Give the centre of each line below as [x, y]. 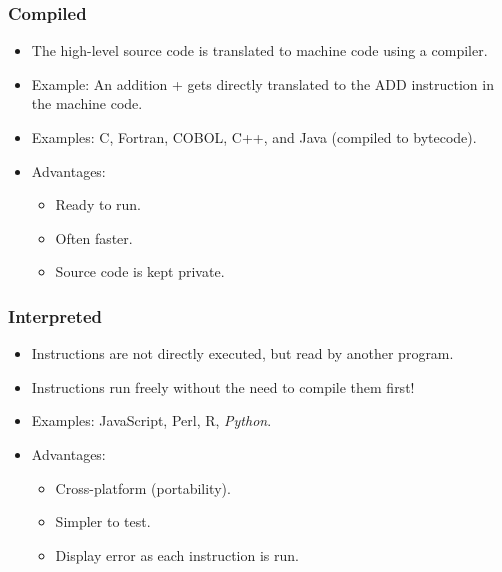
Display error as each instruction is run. [177, 554]
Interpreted [55, 315]
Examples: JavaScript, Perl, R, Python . [151, 420]
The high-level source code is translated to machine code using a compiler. [259, 50]
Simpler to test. [103, 521]
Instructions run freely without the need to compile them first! [223, 386]
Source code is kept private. [140, 271]
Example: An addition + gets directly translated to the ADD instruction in [262, 83]
